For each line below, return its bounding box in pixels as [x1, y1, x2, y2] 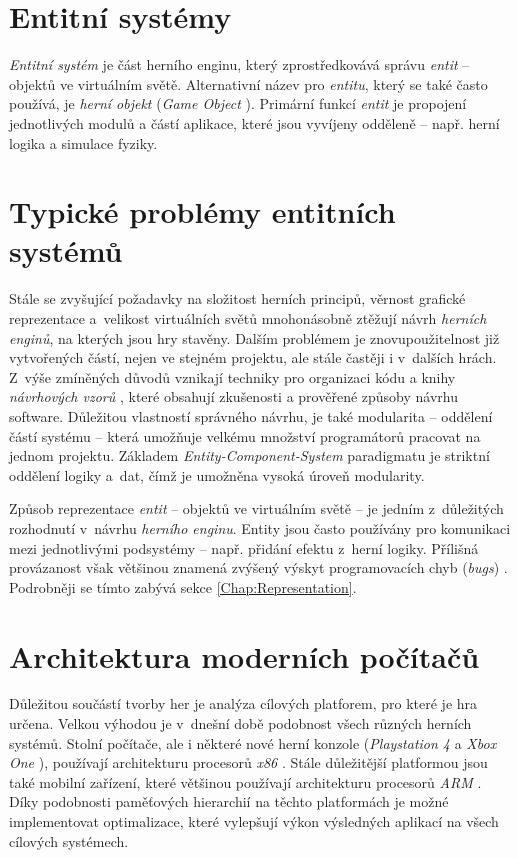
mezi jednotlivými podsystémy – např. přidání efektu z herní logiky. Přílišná [9, 537, 479, 558]
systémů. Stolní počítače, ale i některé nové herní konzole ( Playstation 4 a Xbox [9, 732, 497, 753]
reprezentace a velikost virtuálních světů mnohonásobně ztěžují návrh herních [9, 308, 487, 328]
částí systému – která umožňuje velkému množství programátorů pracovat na [9, 425, 481, 446]
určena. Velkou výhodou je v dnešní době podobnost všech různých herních [9, 713, 472, 734]
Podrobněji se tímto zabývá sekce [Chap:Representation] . [9, 576, 357, 597]
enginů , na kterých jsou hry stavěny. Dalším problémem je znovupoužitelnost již [9, 327, 500, 348]
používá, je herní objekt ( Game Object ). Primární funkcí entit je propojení [9, 93, 467, 114]
